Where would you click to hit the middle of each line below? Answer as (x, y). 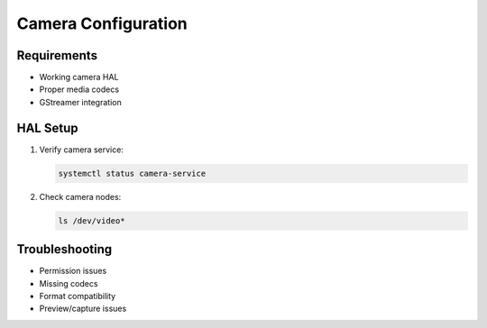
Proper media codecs (79, 89)
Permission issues (73, 271)
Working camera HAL (79, 77)
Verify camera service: (81, 150)
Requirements (57, 55)
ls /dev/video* (92, 220)
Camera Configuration (102, 23)
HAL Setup (47, 128)
